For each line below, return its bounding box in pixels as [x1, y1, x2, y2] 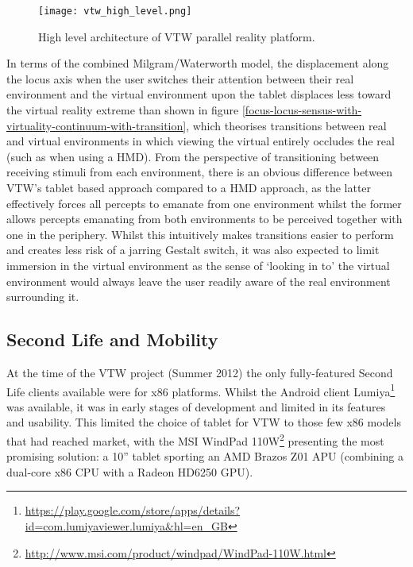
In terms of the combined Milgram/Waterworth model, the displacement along [6, 55, 389, 71]
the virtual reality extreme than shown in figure [6, 102, 239, 118]
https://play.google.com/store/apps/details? [25, 502, 241, 519]
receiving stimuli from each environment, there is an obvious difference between [6, 164, 393, 180]
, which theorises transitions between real [186, 117, 387, 133]
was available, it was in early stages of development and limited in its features [6, 398, 386, 415]
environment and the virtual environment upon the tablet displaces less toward [6, 86, 392, 102]
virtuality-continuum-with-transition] [6, 117, 187, 133]
